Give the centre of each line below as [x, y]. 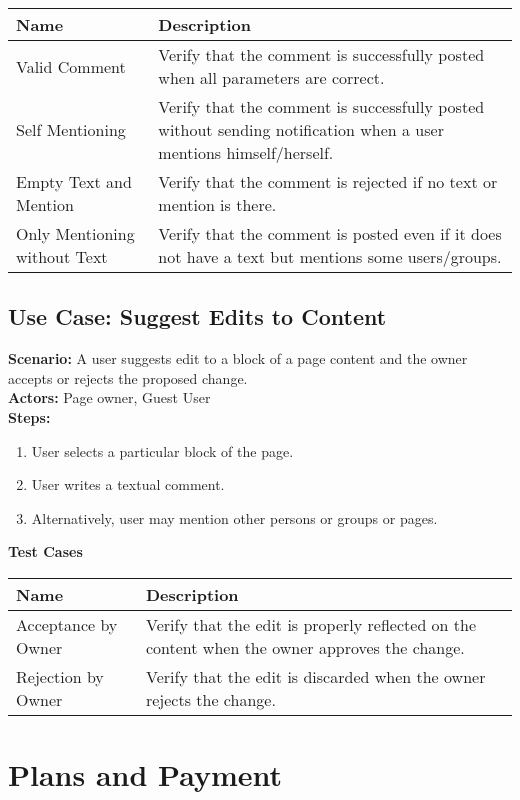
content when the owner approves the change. [305, 647]
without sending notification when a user [301, 129]
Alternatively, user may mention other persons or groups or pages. [234, 517]
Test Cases [45, 551]
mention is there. [217, 204]
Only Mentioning [75, 233]
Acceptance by [67, 624]
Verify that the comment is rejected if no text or [328, 181]
